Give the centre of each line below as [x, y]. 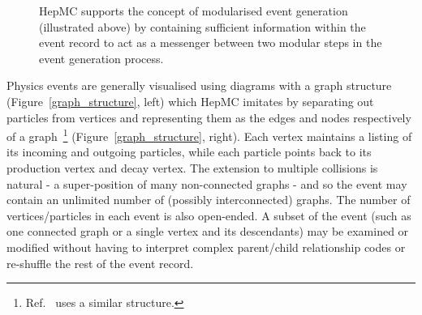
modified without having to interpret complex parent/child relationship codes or [206, 247]
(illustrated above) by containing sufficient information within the [202, 26]
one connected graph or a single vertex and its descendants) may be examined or [208, 231]
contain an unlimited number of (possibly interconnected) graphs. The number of [209, 200]
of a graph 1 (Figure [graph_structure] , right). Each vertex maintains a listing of [209, 135]
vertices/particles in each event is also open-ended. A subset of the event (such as [209, 215]
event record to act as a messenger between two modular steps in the [211, 43]
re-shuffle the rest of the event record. [100, 263]
